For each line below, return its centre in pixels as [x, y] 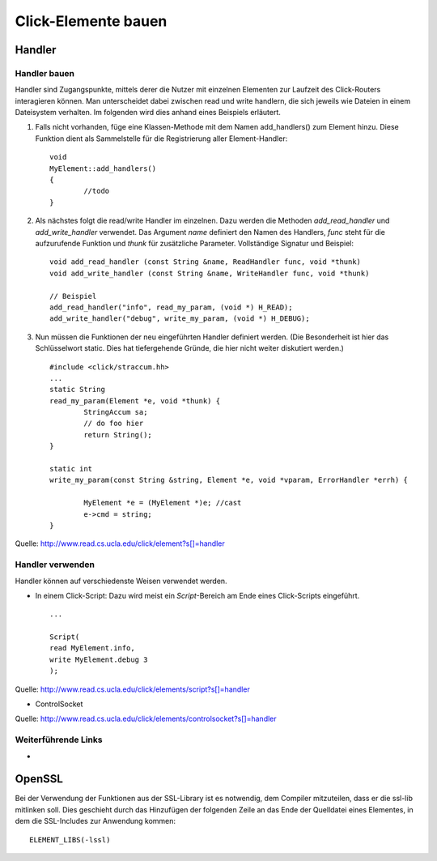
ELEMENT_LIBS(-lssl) [70, 840]
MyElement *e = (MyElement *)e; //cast [163, 503]
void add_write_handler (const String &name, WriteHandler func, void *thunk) [210, 273]
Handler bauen [45, 73]
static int [71, 469]
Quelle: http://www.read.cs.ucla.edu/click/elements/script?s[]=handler [132, 689]
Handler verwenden [55, 565]
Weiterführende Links [59, 740]
